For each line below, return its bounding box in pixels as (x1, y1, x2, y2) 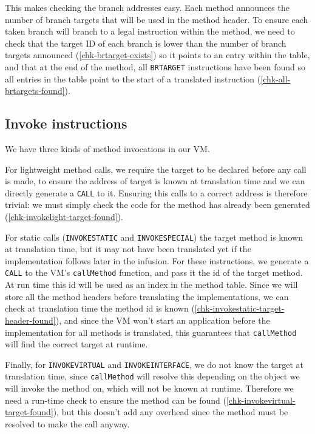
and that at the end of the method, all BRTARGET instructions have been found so (5, 60, 306, 73)
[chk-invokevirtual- (226, 393, 296, 406)
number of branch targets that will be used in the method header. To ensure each (5, 13, 308, 25)
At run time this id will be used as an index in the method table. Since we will (5, 278, 298, 291)
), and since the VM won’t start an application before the (55, 313, 270, 326)
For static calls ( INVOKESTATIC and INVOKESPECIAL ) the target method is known (5, 230, 303, 243)
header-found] (5, 313, 56, 326)
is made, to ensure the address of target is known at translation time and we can (5, 175, 305, 187)
